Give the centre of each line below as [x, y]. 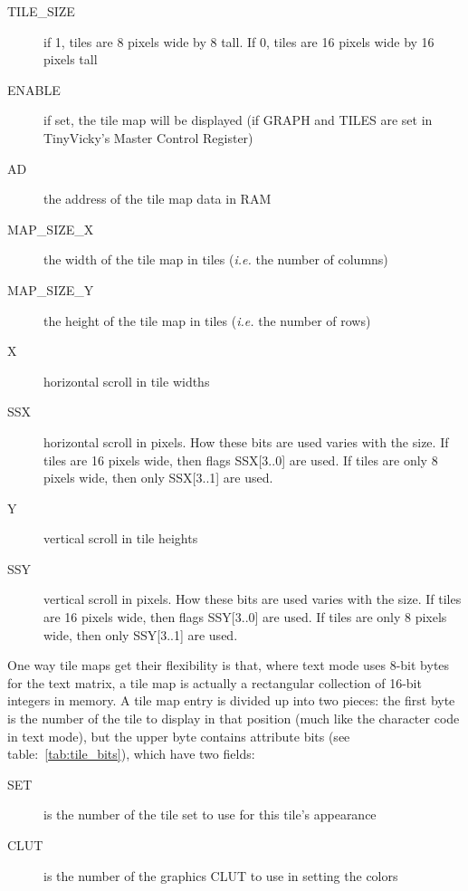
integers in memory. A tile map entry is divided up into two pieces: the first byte [231, 700]
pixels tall [71, 59]
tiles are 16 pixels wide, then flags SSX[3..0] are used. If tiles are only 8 [241, 460]
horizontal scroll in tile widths [127, 381]
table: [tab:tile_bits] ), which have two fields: [131, 754]
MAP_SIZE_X [51, 229]
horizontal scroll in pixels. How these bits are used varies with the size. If [246, 441]
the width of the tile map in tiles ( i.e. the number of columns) [216, 259]
